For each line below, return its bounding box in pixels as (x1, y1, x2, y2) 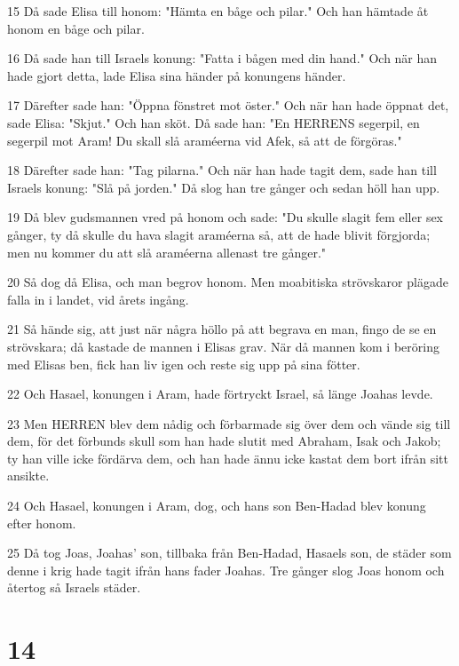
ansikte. (7, 466, 50, 485)
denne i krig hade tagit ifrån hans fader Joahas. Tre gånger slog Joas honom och (7, 560, 445, 579)
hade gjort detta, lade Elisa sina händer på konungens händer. (7, 66, 346, 84)
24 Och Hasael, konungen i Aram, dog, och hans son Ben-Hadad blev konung (7, 496, 426, 515)
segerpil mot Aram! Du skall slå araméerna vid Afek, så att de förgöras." (7, 131, 402, 149)
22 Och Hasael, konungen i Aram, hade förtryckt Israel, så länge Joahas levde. (7, 385, 433, 403)
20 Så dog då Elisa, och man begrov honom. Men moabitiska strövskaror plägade (7, 273, 448, 291)
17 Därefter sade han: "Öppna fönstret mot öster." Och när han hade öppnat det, (7, 96, 449, 115)
